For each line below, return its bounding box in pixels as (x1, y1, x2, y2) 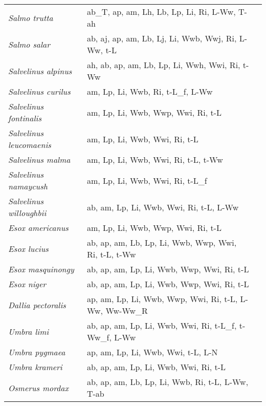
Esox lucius (8, 242, 49, 254)
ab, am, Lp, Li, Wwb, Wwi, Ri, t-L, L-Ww (86, 201, 239, 213)
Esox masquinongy (8, 263, 74, 275)
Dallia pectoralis (8, 298, 66, 311)
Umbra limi (8, 325, 49, 337)
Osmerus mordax (8, 381, 69, 394)
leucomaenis (8, 139, 51, 151)
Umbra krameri (8, 361, 62, 373)
